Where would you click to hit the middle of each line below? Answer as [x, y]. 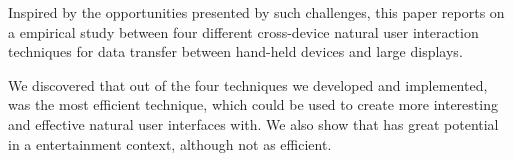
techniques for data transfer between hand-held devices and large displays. [235, 51]
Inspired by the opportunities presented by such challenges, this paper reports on [256, 12]
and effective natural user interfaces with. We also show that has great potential [253, 123]
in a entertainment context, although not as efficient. [170, 143]
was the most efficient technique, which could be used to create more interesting [253, 104]
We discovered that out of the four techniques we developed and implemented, [248, 84]
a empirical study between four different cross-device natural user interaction [243, 31]
